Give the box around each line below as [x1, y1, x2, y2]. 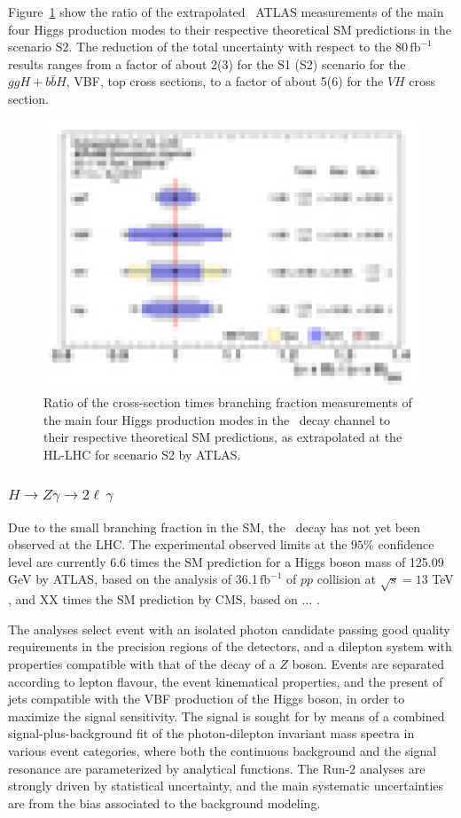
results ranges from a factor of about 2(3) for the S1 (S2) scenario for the [8, 54, 406, 73]
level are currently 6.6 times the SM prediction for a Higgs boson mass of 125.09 [8, 552, 444, 570]
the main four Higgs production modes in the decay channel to [43, 410, 391, 429]
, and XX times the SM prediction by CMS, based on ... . [8, 590, 320, 609]
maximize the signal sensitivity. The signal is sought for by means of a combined [8, 706, 445, 725]
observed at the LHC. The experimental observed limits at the [8, 535, 348, 554]
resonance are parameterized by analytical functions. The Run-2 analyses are [8, 759, 426, 777]
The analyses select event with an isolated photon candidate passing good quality [8, 619, 450, 638]
